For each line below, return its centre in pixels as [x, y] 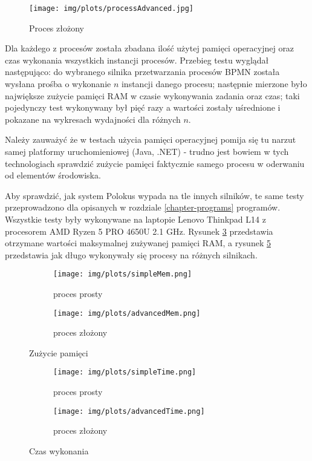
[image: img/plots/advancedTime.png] [129, 411]
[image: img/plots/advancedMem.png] [127, 313]
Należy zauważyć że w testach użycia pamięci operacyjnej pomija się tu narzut [151, 139]
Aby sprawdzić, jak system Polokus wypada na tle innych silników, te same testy [154, 195]
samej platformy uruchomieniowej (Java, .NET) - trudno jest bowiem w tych [147, 151]
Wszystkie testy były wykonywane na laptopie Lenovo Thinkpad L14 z [135, 219]
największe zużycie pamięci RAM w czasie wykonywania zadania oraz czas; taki [152, 95]
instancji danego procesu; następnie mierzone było [214, 84]
